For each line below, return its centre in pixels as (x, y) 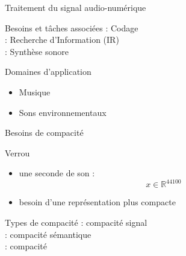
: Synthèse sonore (37, 51)
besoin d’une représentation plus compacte (97, 202)
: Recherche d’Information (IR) (62, 40)
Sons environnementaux (63, 112)
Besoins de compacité (44, 133)
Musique (35, 91)
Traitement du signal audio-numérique (76, 7)
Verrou (17, 152)
